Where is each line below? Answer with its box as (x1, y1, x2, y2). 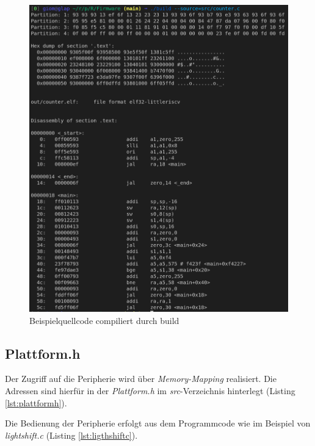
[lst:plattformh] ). (5, 396, 67, 409)
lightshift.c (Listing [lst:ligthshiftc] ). (5, 428, 138, 441)
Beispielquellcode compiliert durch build (29, 314, 179, 326)
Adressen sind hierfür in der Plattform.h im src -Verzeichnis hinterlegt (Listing (5, 384, 295, 397)
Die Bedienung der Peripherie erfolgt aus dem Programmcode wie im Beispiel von (5, 417, 311, 430)
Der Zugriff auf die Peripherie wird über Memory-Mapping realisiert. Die (5, 372, 277, 385)
